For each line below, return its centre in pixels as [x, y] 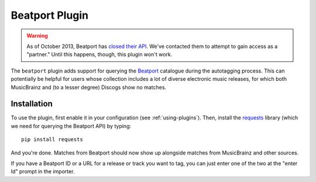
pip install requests [52, 140]
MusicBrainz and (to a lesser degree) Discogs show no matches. [89, 87]
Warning [37, 36]
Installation [32, 104]
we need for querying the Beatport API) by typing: [71, 126]
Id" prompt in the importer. [43, 171]
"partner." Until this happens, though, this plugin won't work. [99, 54]
